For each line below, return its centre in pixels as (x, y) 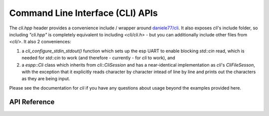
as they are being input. (46, 79)
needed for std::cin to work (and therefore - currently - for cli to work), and (98, 58)
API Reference (32, 102)
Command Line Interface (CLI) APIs (83, 13)
